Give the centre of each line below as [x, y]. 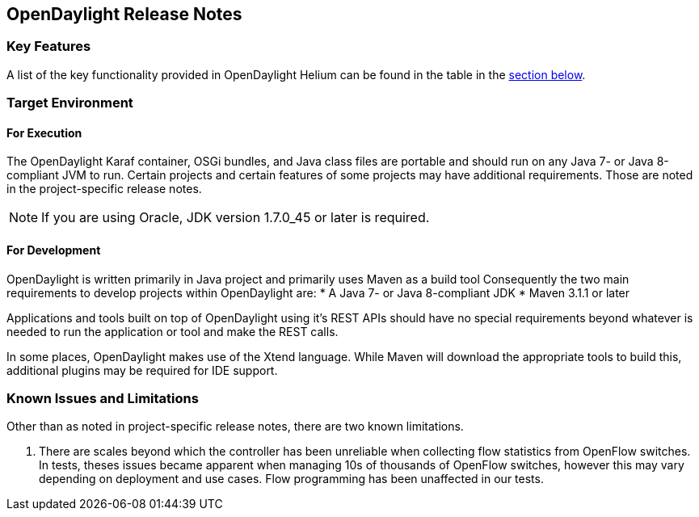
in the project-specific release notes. [104, 189]
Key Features [49, 46]
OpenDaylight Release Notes [124, 14]
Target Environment [70, 103]
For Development [54, 250]
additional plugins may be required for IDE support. [142, 370]
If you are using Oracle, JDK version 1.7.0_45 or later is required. [236, 218]
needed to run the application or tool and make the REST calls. [173, 331]
